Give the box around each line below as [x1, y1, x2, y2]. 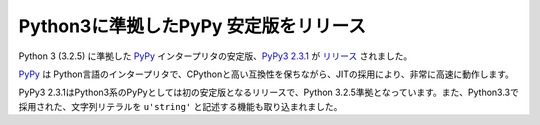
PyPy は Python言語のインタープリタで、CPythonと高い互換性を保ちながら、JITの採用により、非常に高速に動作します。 [18, 68, 515, 80]
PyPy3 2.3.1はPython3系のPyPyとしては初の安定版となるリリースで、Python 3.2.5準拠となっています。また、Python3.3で [18, 86, 519, 99]
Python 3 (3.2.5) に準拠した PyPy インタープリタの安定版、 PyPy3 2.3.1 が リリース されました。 [18, 50, 413, 62]
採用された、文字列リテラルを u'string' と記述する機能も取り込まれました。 [18, 100, 343, 112]
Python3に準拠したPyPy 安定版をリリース [18, 15, 367, 37]
